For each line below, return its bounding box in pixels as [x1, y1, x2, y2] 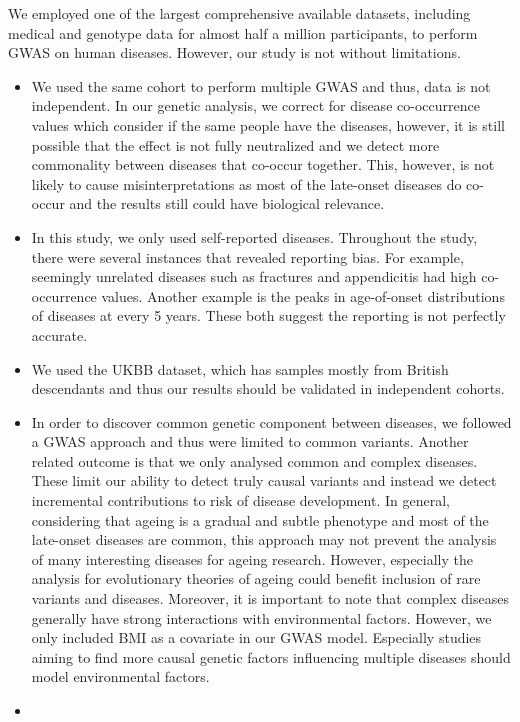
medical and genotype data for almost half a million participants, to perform [8, 22, 478, 43]
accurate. [31, 324, 88, 345]
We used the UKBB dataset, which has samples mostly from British [31, 358, 449, 379]
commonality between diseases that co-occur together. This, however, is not [31, 154, 495, 175]
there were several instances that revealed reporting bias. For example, [31, 246, 464, 267]
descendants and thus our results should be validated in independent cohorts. [31, 378, 505, 399]
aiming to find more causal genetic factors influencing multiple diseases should [31, 646, 511, 667]
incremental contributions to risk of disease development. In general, [31, 490, 450, 511]
